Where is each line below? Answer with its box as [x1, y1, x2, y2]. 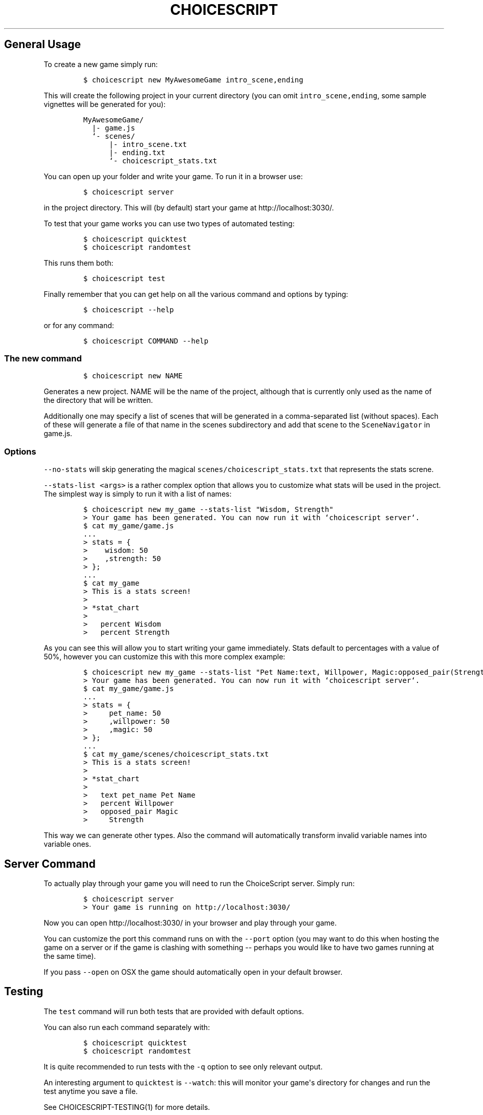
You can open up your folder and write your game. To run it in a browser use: [43, 171, 303, 181]
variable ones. [43, 840, 92, 849]
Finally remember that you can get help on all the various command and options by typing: [43, 289, 348, 298]
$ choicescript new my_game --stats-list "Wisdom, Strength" [83, 505, 334, 514]
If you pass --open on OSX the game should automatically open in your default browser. [43, 967, 343, 976]
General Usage [4, 38, 81, 51]
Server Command [4, 857, 96, 870]
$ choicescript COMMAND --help [83, 336, 209, 345]
